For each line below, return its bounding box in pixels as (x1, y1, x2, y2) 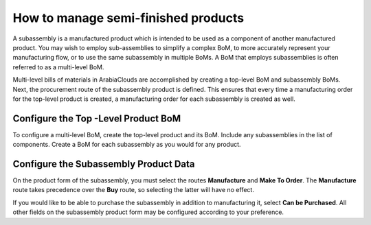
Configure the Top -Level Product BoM (12, 113, 181, 124)
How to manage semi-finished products (12, 10, 244, 25)
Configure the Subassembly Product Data (12, 158, 195, 169)
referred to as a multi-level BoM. (12, 62, 104, 71)
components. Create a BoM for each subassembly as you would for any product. (12, 141, 241, 149)
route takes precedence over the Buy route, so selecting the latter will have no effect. (12, 186, 254, 194)
